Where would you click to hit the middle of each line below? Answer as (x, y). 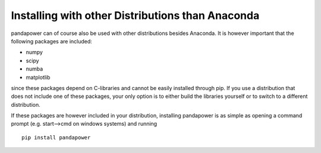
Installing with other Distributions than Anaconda (135, 15)
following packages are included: (51, 41)
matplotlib (38, 77)
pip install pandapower (56, 137)
